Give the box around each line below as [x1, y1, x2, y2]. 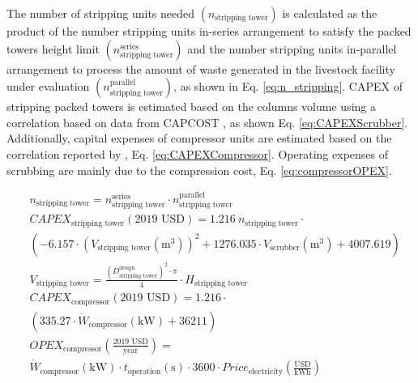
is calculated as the [282, 5, 377, 21]
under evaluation [6, 78, 90, 95]
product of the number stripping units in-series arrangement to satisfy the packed [6, 23, 412, 39]
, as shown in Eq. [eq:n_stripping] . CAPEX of [173, 78, 403, 95]
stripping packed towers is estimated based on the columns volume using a [6, 98, 376, 115]
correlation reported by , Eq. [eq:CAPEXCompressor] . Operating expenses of [6, 145, 389, 162]
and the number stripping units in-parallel [187, 40, 397, 57]
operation [127, 367, 161, 376]
